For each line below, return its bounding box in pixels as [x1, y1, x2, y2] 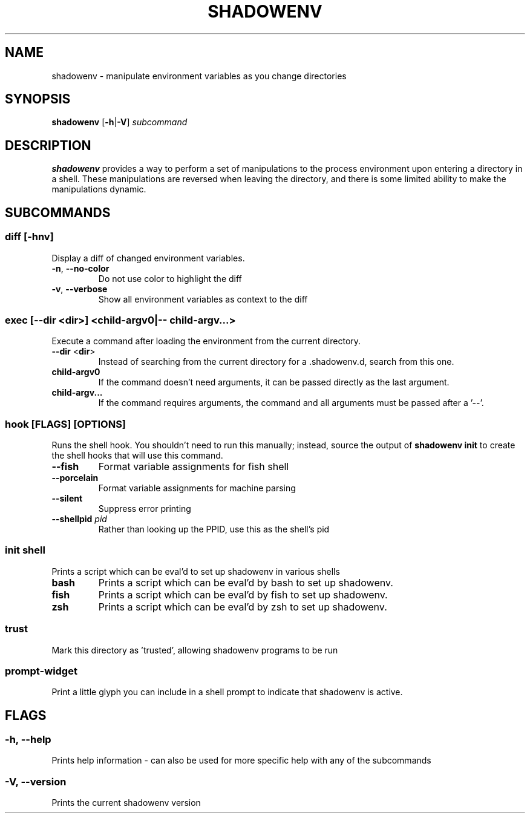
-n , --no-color [51, 263, 110, 273]
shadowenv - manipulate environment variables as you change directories [51, 70, 347, 81]
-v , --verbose [51, 283, 108, 294]
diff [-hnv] [5, 231, 54, 243]
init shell [5, 544, 45, 557]
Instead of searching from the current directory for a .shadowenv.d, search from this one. [98, 356, 454, 367]
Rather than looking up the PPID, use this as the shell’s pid [98, 524, 330, 534]
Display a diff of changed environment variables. [51, 252, 245, 263]
